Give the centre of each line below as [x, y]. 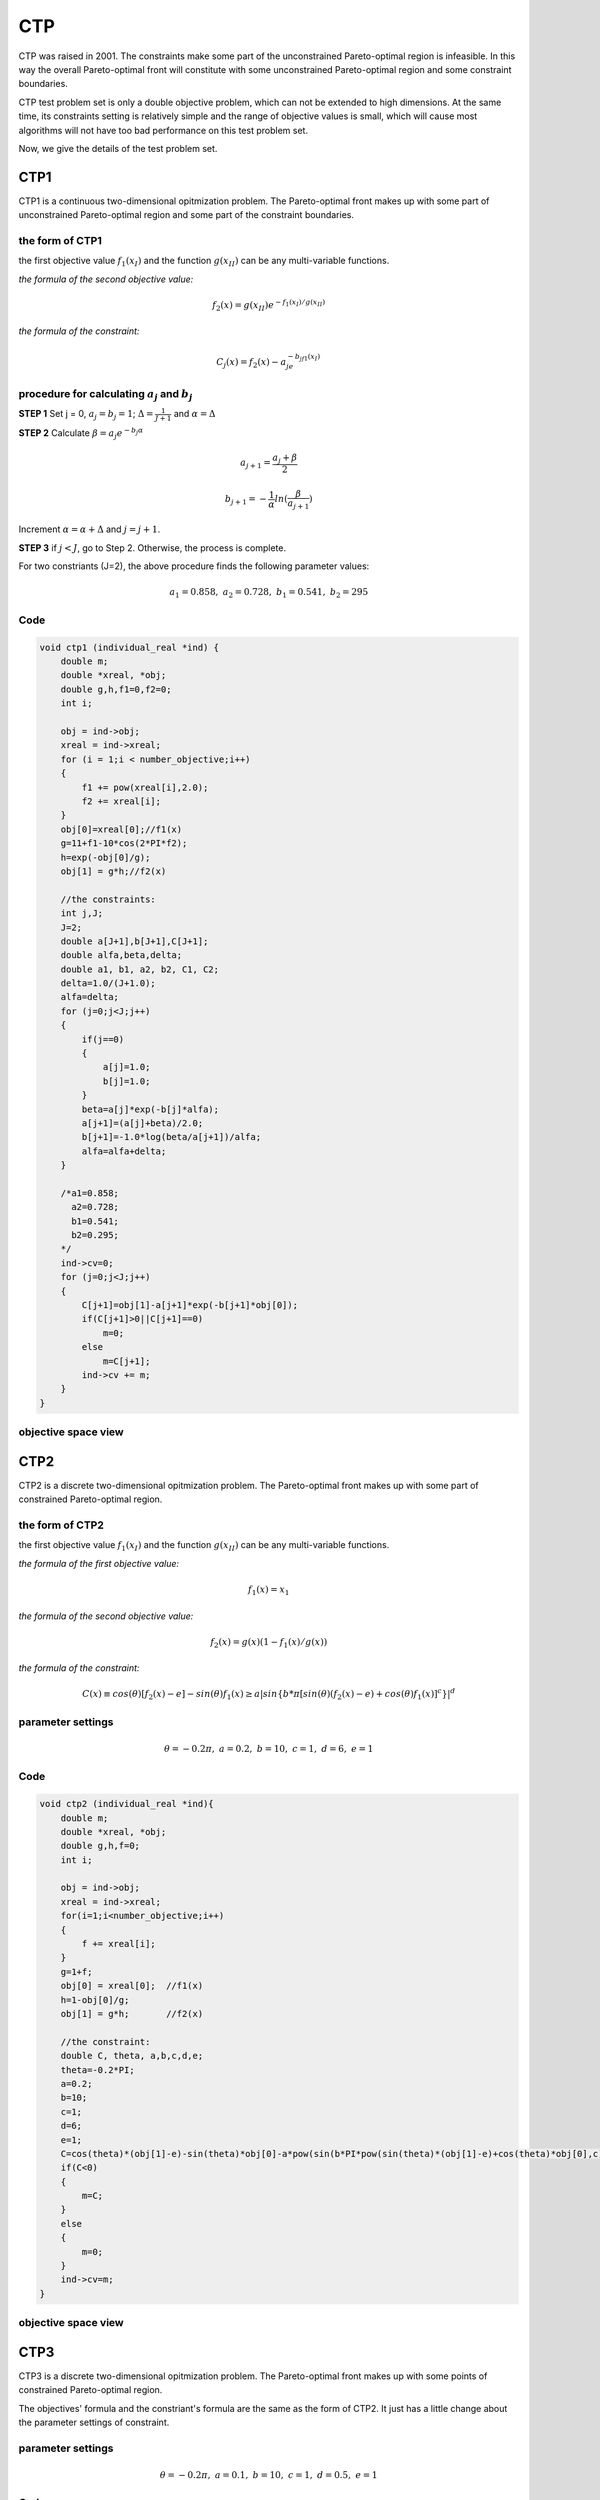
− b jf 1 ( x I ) [304, 356]
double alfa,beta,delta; [121, 955]
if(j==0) [103, 1039]
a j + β [285, 459]
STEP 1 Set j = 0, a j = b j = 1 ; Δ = [86, 415]
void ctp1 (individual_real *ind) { [129, 647]
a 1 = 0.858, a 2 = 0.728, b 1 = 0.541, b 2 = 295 [269, 593]
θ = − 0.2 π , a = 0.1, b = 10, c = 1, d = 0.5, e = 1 [269, 2474]
